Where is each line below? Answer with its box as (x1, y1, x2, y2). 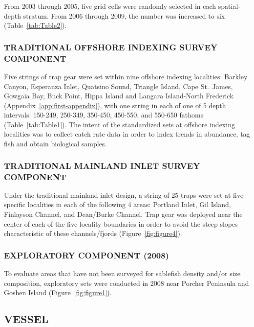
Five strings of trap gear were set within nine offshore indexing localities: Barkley (4, 71, 248, 81)
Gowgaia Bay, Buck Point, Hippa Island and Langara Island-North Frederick (4, 91, 233, 101)
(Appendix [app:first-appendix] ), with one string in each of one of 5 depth (4, 100, 226, 110)
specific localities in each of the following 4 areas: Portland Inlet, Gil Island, (4, 199, 231, 210)
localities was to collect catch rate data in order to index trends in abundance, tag (4, 129, 250, 139)
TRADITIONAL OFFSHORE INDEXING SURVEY (4, 41, 218, 53)
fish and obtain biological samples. (4, 139, 107, 149)
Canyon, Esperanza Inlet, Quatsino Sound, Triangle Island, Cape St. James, (4, 81, 233, 91)
